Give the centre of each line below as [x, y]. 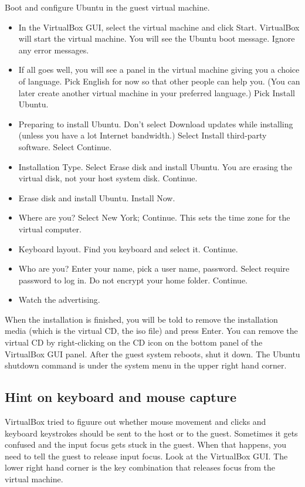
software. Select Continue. [65, 146]
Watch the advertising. [59, 300]
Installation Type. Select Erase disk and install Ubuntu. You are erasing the [155, 166]
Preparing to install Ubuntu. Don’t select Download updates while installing [156, 124]
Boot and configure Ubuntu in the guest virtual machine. [107, 7]
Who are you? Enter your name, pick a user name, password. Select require [154, 268]
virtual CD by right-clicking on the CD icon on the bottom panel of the [134, 342]
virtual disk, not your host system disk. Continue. [108, 178]
